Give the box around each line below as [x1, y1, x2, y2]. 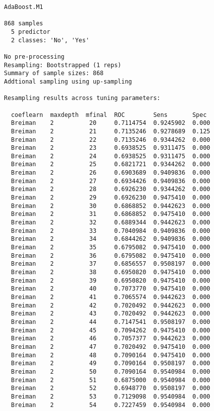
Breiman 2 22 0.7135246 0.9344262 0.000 [11, 136, 211, 143]
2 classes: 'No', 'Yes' [11, 36, 89, 44]
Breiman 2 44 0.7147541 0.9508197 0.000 [11, 318, 211, 325]
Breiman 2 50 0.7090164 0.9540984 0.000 [11, 368, 211, 375]
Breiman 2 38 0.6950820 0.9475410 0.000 [11, 269, 211, 276]
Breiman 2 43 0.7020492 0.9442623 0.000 [11, 310, 211, 317]
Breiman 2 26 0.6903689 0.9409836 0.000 [11, 169, 211, 177]
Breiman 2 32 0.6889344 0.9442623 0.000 [11, 219, 211, 226]
